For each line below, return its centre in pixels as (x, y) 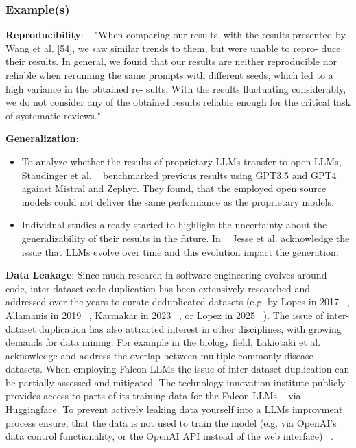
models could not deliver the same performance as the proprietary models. (178, 201)
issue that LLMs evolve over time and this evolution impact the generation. (180, 251)
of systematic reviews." (53, 115)
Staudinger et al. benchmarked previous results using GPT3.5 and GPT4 (179, 175)
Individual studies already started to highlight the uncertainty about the (174, 225)
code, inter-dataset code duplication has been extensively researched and (158, 288)
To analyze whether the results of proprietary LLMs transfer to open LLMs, (181, 161)
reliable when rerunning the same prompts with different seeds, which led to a (169, 75)
